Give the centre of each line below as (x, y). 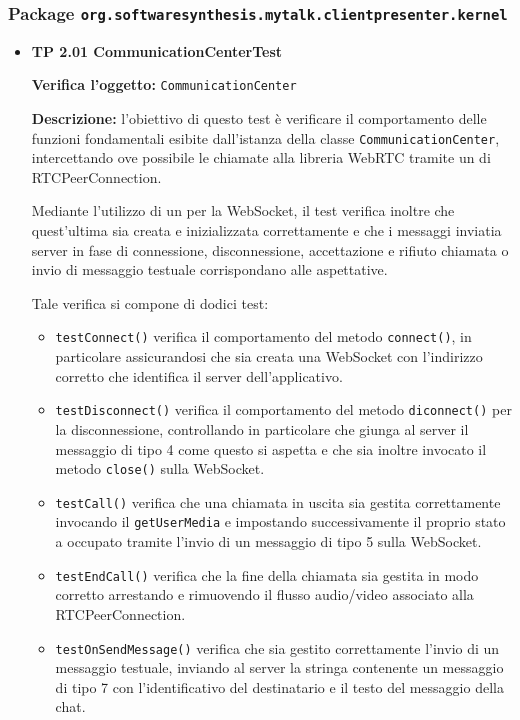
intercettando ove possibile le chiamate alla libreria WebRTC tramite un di (261, 157)
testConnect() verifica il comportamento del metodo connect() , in (263, 336)
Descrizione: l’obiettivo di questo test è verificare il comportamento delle (259, 118)
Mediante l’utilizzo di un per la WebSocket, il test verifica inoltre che (243, 210)
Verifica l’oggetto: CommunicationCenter (164, 84)
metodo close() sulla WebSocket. (160, 468)
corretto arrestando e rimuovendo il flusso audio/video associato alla (264, 594)
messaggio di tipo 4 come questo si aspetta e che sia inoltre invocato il (271, 448)
